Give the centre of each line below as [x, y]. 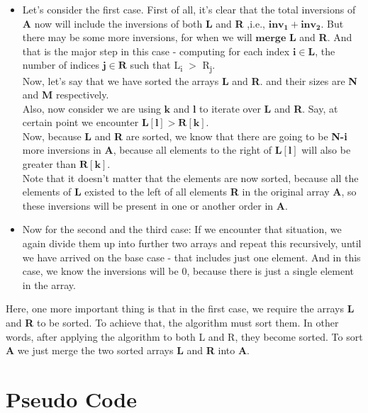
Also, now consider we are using [91, 108]
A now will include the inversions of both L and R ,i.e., [144, 23]
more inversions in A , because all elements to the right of [147, 150]
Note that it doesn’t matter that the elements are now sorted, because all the [190, 177]
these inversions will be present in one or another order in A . [155, 205]
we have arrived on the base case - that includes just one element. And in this [191, 257]
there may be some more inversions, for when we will [137, 37]
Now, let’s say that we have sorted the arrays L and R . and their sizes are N [190, 80]
